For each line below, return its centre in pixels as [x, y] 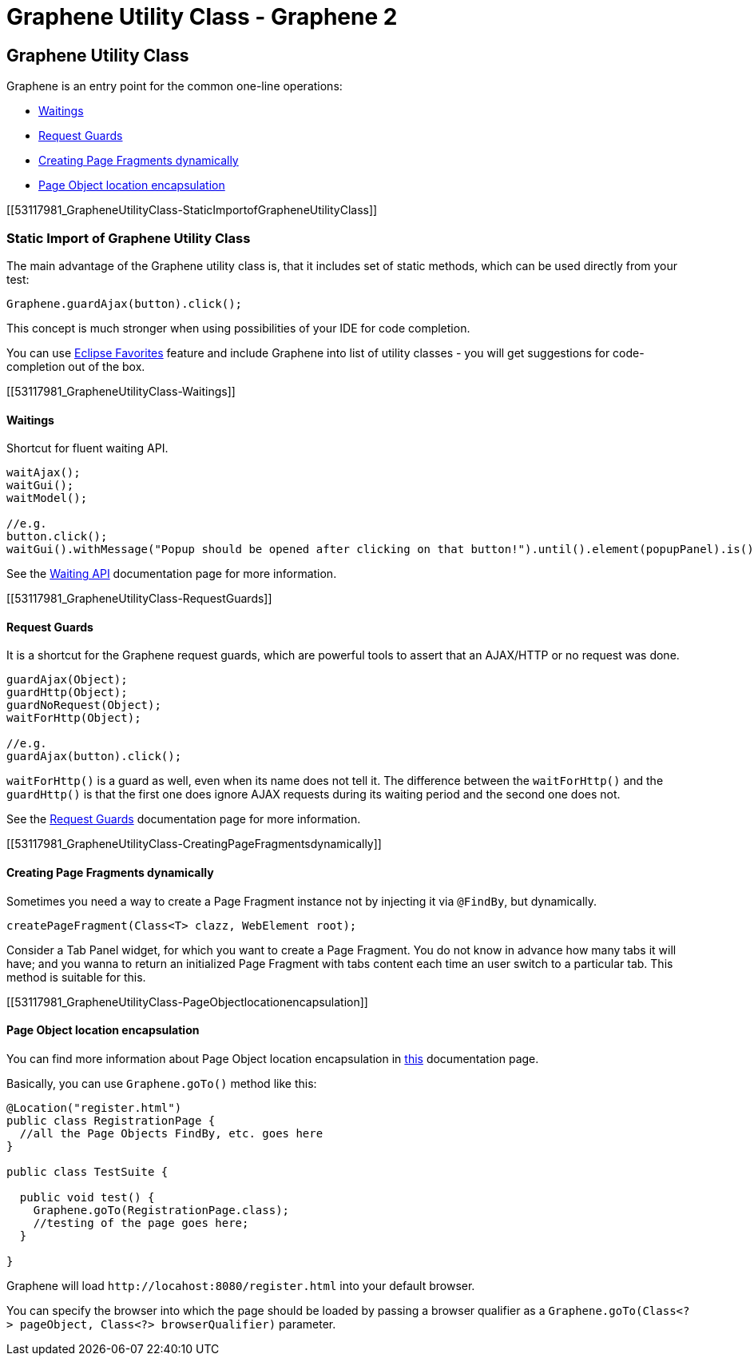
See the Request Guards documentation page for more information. [184, 819]
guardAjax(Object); [67, 680]
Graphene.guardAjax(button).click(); [125, 303]
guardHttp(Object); [67, 693]
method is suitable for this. [76, 977]
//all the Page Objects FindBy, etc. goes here [171, 1133]
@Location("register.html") [94, 1107]
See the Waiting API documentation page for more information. [172, 574]
